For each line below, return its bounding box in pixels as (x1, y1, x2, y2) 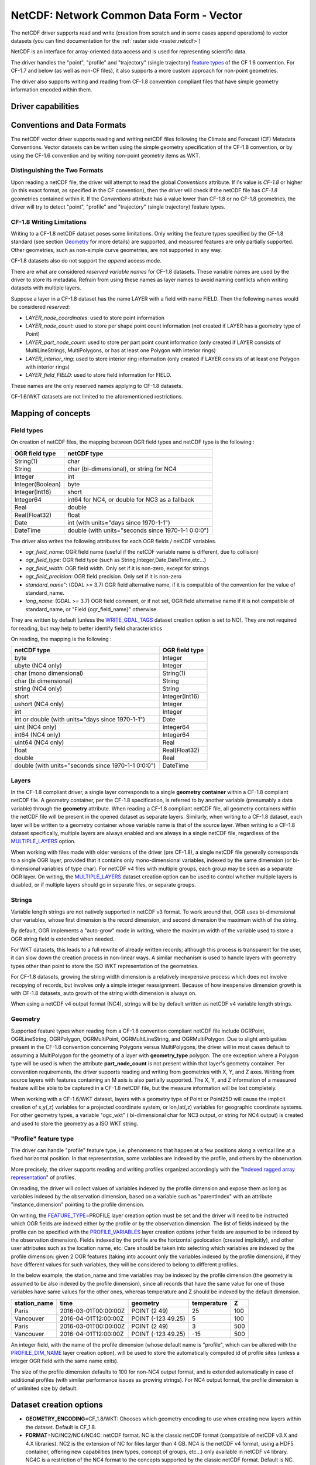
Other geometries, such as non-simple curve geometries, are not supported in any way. (11, 246, 222, 253)
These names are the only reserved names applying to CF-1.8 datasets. (11, 382, 183, 389)
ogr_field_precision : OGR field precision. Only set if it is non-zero (25, 573, 181, 580)
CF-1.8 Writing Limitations (11, 217, 87, 226)
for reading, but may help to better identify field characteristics (11, 625, 163, 632)
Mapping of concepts (11, 408, 91, 418)
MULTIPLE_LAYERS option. (11, 838, 76, 845)
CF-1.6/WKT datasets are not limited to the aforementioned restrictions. (11, 393, 184, 400)
